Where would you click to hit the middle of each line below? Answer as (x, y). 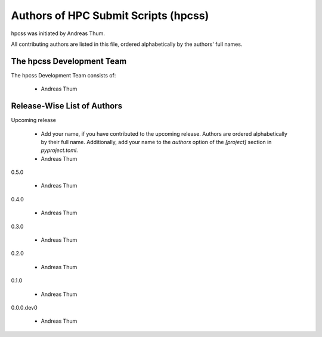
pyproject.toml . (59, 150)
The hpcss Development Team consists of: (64, 75)
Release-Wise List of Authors (66, 106)
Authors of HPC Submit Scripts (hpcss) (110, 15)
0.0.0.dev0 (24, 308)
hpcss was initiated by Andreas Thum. (58, 33)
